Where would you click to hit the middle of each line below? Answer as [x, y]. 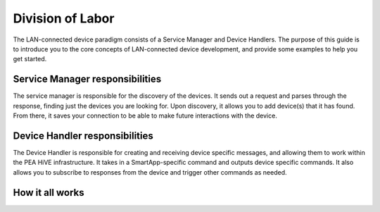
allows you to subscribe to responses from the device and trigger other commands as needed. [150, 172]
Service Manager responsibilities [87, 79]
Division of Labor [64, 18]
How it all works [49, 193]
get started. [30, 59]
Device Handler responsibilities [83, 136]
